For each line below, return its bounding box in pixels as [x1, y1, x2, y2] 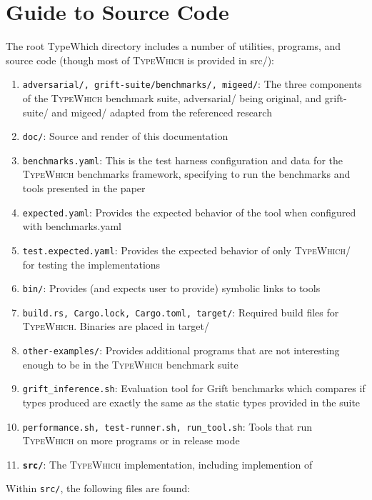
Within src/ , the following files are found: [6, 481, 191, 496]
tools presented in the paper [22, 181, 146, 196]
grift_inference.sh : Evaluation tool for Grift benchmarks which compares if [22, 381, 366, 396]
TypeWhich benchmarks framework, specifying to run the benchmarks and [22, 166, 351, 181]
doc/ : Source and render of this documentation [22, 129, 228, 144]
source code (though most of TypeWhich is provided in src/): [6, 52, 274, 67]
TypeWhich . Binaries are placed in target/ [22, 319, 210, 334]
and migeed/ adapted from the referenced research [51, 104, 272, 119]
